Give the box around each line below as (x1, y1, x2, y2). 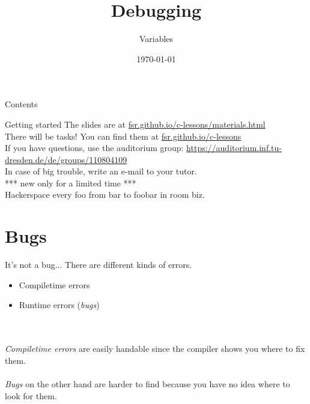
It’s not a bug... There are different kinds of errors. (5, 258, 192, 271)
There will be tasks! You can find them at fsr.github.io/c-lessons (5, 129, 242, 142)
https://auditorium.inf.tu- (186, 141, 282, 154)
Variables (139, 32, 174, 45)
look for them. (5, 389, 57, 402)
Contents (5, 98, 38, 110)
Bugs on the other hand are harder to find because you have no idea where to (5, 377, 290, 390)
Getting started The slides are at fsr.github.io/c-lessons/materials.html (5, 117, 266, 130)
